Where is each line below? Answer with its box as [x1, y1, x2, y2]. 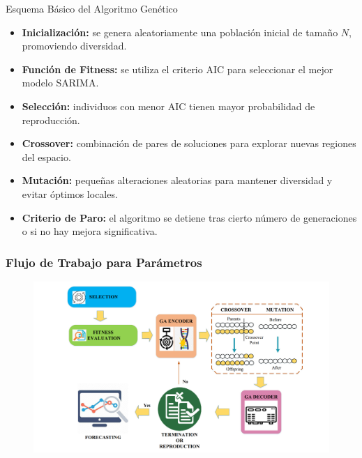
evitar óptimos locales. [22, 186, 118, 201]
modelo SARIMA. [22, 75, 99, 90]
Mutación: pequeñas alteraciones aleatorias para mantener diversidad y [22, 173, 333, 188]
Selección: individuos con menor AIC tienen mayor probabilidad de [22, 98, 315, 113]
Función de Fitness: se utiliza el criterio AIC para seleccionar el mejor [22, 61, 333, 76]
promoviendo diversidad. [22, 38, 127, 53]
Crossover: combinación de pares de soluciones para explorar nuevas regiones [22, 136, 356, 151]
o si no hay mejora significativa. [22, 224, 158, 238]
